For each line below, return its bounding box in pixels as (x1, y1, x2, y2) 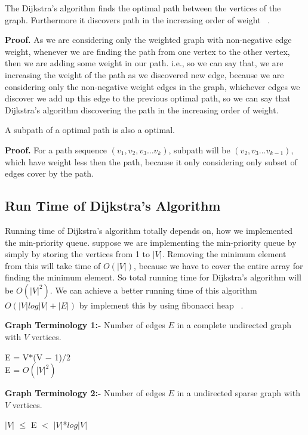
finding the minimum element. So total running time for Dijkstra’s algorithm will (5, 271, 301, 283)
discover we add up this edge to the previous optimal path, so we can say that (5, 92, 291, 104)
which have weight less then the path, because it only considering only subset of (5, 155, 297, 168)
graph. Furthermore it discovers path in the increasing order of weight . (5, 13, 270, 26)
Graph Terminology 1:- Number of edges (5, 319, 165, 331)
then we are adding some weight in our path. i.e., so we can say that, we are (5, 57, 284, 69)
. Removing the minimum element (162, 248, 287, 260)
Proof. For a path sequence (5, 143, 107, 156)
